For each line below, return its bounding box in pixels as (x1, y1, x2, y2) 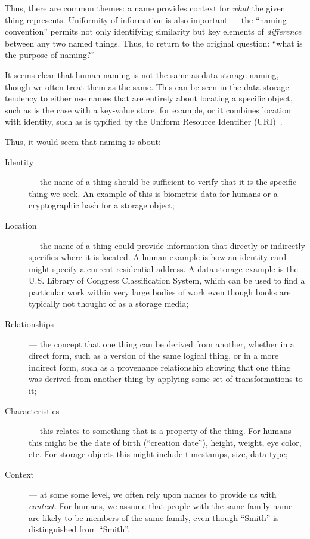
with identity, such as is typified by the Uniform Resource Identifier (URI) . (5, 115, 283, 128)
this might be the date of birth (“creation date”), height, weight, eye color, (29, 436, 302, 448)
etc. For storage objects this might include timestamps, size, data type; (29, 448, 288, 460)
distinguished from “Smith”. (29, 523, 130, 535)
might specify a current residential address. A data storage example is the (29, 262, 298, 275)
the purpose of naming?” (5, 48, 95, 61)
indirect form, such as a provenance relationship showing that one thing (29, 361, 291, 373)
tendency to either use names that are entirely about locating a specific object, (5, 92, 293, 104)
